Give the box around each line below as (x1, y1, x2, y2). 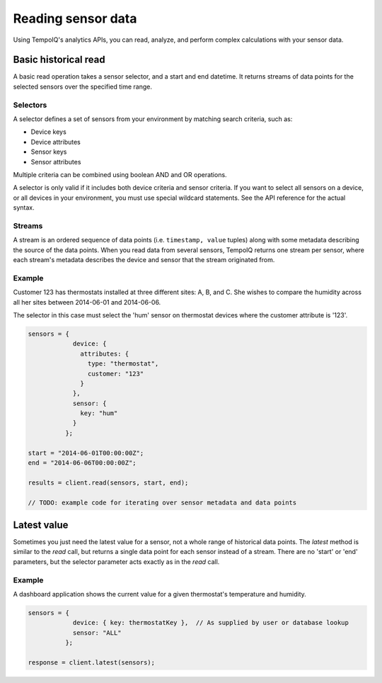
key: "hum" (80, 410, 118, 417)
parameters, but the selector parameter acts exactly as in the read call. (13, 557, 220, 566)
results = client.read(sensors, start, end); (28, 478, 189, 487)
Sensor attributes (30, 157, 81, 166)
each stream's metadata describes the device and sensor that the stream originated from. (13, 256, 275, 264)
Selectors (13, 100, 47, 110)
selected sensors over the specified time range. (13, 82, 152, 91)
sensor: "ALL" (72, 628, 122, 637)
